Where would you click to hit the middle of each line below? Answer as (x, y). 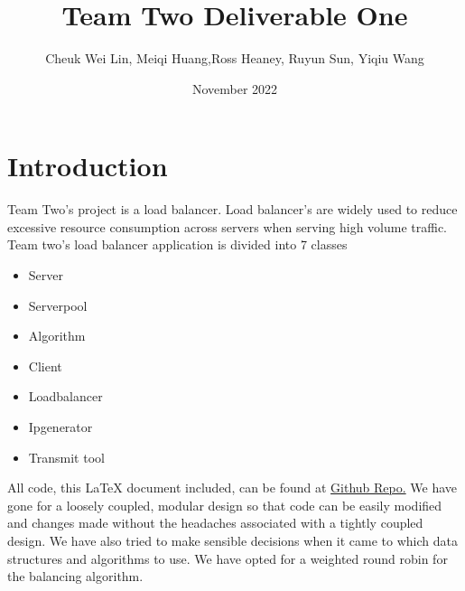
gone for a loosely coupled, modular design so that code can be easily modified (225, 505)
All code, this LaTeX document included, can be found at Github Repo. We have (232, 488)
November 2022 (235, 88)
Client (45, 366)
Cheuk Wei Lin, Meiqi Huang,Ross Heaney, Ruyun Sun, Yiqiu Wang (235, 58)
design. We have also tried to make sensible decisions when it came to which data (232, 540)
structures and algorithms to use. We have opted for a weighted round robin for (228, 558)
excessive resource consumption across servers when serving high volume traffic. (228, 226)
